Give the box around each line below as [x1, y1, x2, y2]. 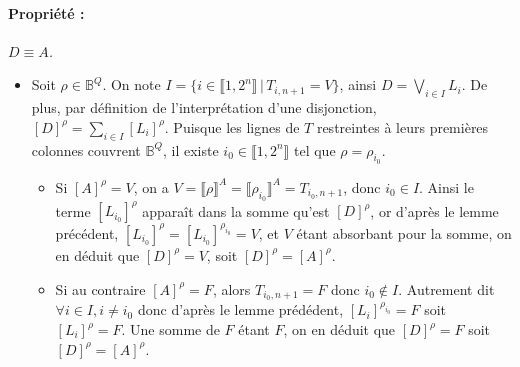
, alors [212, 278, 251, 299]
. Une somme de [121, 319, 220, 340]
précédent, [55, 222, 119, 243]
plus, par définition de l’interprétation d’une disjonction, [31, 97, 377, 118]
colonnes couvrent [31, 139, 141, 160]
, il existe [162, 139, 219, 160]
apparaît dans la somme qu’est [142, 200, 330, 221]
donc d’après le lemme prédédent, [137, 299, 344, 320]
